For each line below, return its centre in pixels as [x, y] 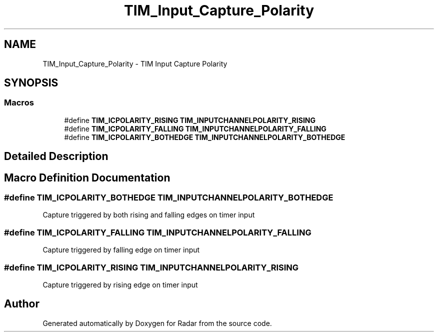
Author [22, 304]
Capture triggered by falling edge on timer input [121, 250]
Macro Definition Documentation [87, 177]
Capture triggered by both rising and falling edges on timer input [149, 215]
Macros [19, 103]
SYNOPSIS [31, 83]
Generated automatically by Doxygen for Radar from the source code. [157, 323]
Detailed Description [56, 156]
